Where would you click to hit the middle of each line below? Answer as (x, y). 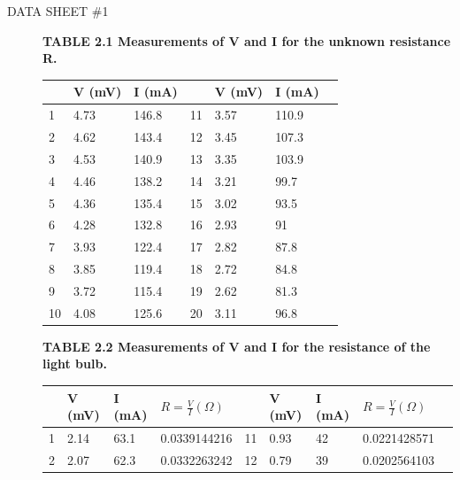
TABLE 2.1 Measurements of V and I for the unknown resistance (247, 40)
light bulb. (75, 364)
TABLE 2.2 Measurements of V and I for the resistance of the (237, 346)
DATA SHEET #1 (58, 11)
